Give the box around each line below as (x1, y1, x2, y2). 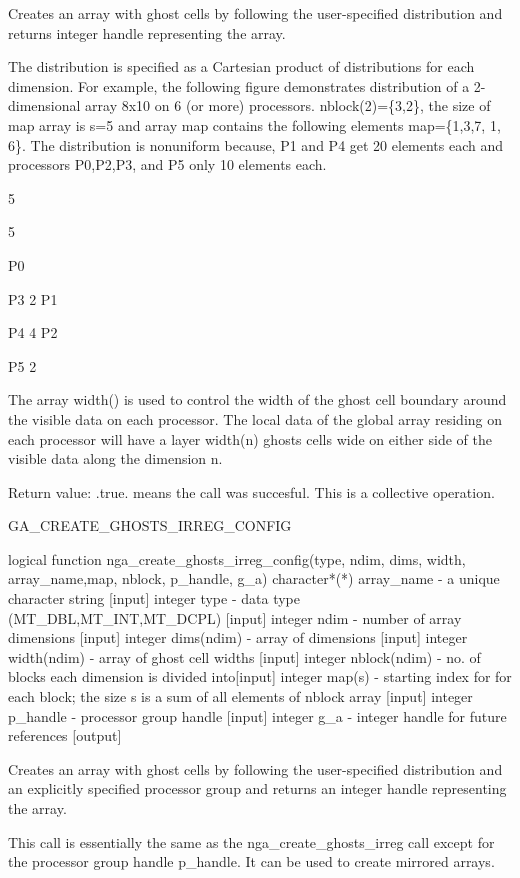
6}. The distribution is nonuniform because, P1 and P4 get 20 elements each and (8, 134, 504, 155)
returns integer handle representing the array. (8, 22, 286, 43)
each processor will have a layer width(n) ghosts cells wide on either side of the (8, 428, 492, 449)
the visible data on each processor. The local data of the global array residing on (8, 408, 503, 429)
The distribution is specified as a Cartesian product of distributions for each (8, 56, 475, 77)
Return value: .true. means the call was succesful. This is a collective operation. (8, 481, 495, 502)
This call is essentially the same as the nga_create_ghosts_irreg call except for (8, 831, 495, 852)
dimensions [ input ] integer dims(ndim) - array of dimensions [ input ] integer (8, 627, 468, 648)
